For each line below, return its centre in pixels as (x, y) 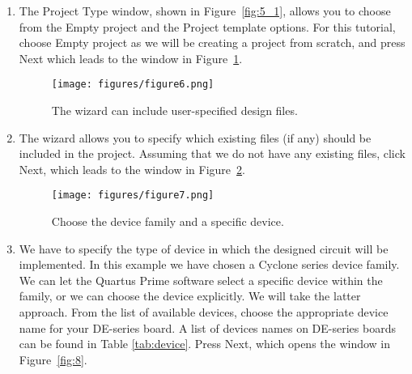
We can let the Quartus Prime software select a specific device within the (201, 280)
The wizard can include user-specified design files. (174, 110)
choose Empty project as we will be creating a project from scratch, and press (212, 42)
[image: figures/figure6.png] (133, 85)
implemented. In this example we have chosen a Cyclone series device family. (209, 264)
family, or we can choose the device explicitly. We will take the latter (190, 296)
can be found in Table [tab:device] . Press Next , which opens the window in (205, 344)
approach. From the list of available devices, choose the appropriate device (204, 312)
